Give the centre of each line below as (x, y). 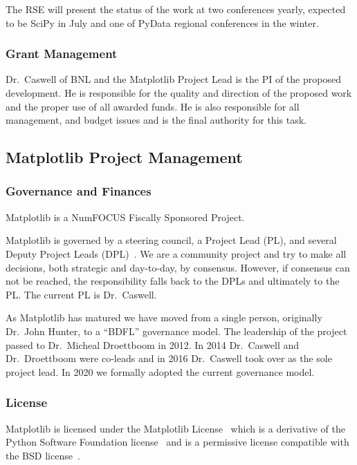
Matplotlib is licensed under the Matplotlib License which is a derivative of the (175, 428)
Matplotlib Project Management (124, 157)
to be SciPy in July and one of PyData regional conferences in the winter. (162, 22)
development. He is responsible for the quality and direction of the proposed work (179, 93)
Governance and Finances (79, 191)
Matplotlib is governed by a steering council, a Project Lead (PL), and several (171, 240)
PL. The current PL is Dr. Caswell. (81, 294)
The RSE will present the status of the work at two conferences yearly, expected (176, 9)
